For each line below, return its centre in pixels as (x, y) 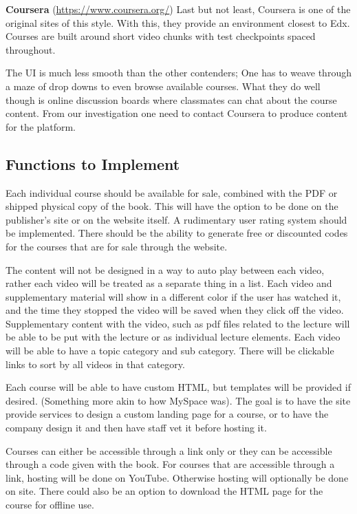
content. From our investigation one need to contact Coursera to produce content (177, 113)
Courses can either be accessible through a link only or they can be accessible (169, 450)
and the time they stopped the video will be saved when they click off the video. (175, 310)
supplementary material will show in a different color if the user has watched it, (173, 296)
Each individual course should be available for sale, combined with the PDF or (172, 192)
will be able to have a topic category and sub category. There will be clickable (170, 351)
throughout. (31, 49)
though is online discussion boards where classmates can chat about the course (171, 99)
